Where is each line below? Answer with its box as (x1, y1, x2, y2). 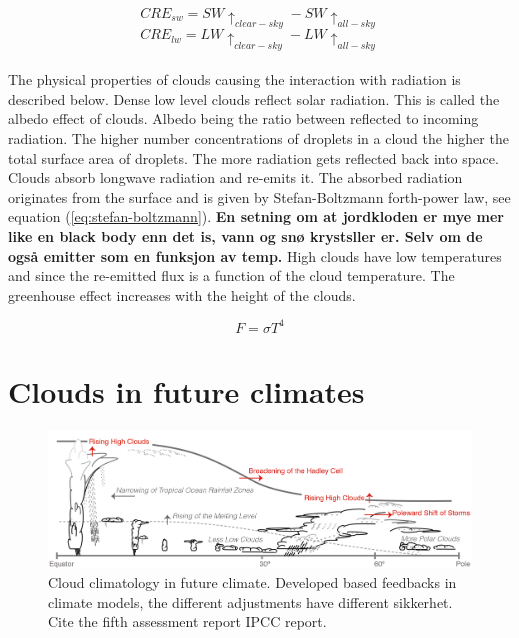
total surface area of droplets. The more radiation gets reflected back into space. (8, 147, 499, 168)
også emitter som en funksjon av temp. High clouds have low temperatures (8, 245, 502, 266)
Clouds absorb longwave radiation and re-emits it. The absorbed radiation (8, 167, 463, 188)
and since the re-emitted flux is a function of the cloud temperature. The (8, 265, 455, 286)
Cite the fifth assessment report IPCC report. (48, 611, 327, 632)
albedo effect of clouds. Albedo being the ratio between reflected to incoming (8, 108, 479, 129)
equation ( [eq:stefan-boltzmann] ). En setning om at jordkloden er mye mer (8, 206, 504, 227)
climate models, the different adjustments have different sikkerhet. (48, 591, 453, 612)
